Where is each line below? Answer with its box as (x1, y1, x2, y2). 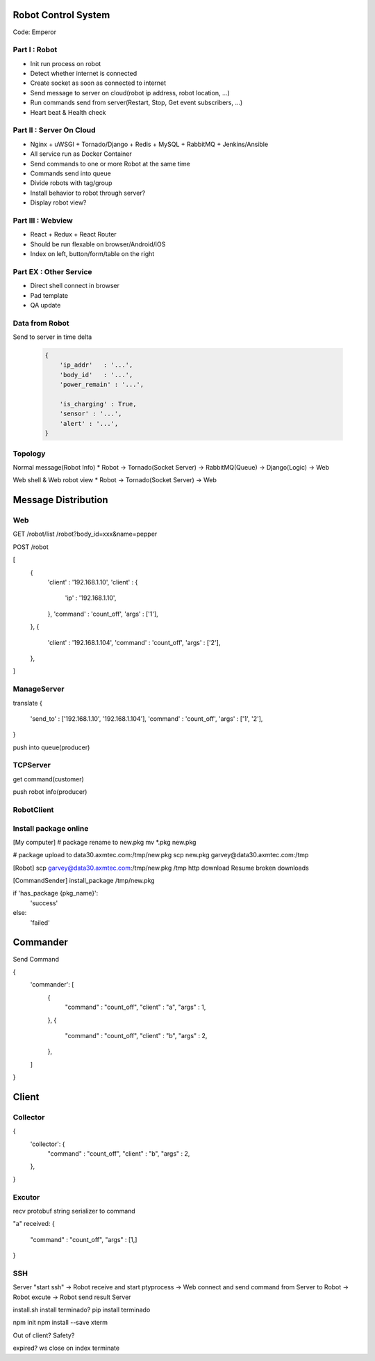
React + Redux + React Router (30, 230, 117, 239)
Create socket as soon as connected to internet (30, 79, 167, 87)
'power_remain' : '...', (59, 381, 144, 389)
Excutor (12, 1192, 40, 1202)
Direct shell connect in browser (30, 282, 120, 290)
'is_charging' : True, (59, 400, 137, 408)
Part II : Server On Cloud (12, 125, 97, 135)
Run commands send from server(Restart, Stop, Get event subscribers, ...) (30, 98, 243, 107)
